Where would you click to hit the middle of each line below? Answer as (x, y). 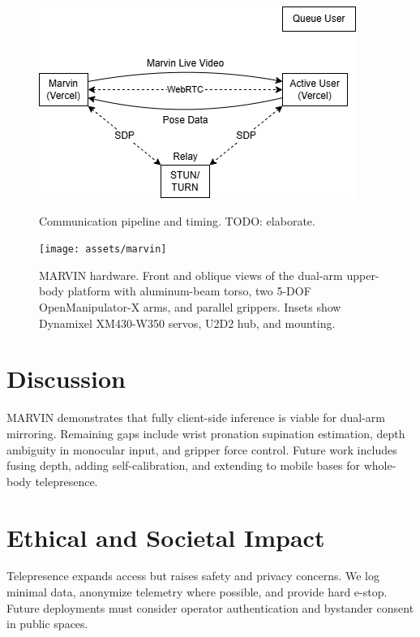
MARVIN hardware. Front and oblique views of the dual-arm (191, 275)
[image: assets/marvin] (103, 250)
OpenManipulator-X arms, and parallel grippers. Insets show (190, 307)
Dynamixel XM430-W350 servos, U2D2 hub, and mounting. (187, 323)
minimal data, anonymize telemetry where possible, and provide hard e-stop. (197, 592)
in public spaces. (47, 624)
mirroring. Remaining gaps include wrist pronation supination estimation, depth (206, 433)
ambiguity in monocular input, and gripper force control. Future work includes (202, 449)
